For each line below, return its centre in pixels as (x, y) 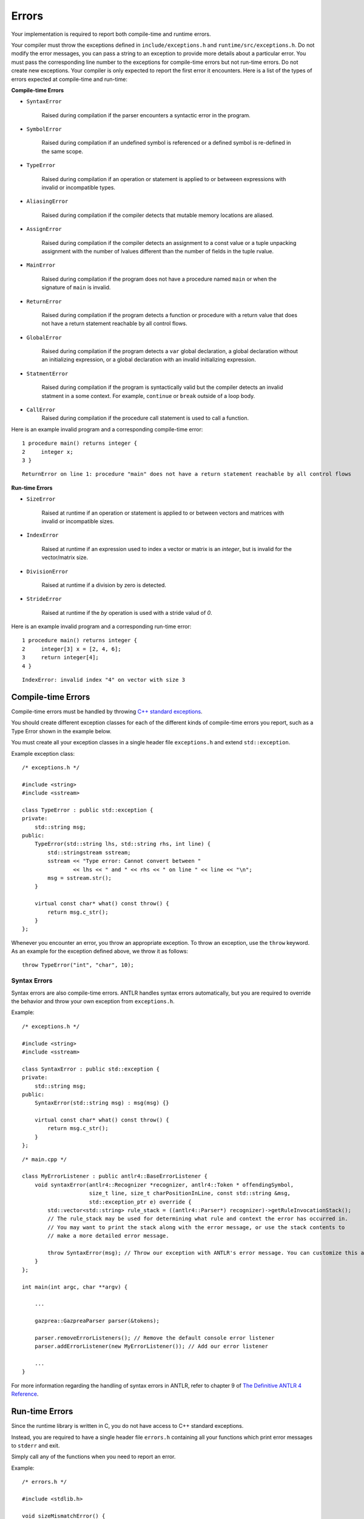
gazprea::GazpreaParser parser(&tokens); (97, 1321)
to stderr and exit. (35, 1445)
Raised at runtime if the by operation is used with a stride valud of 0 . (127, 612)
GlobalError (44, 338)
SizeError (41, 499)
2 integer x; (48, 452)
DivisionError (47, 571)
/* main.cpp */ (45, 1159)
